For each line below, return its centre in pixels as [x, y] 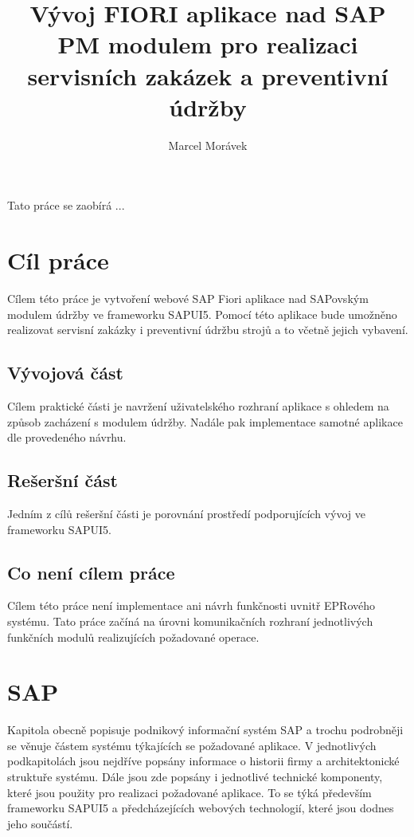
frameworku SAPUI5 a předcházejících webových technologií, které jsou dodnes [201, 808]
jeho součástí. [40, 823]
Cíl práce [58, 260]
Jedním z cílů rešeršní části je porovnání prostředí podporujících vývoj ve [186, 513]
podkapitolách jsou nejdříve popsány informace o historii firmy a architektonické [203, 761]
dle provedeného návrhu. [67, 437]
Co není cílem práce [91, 572]
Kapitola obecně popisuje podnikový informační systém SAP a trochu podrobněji [205, 730]
